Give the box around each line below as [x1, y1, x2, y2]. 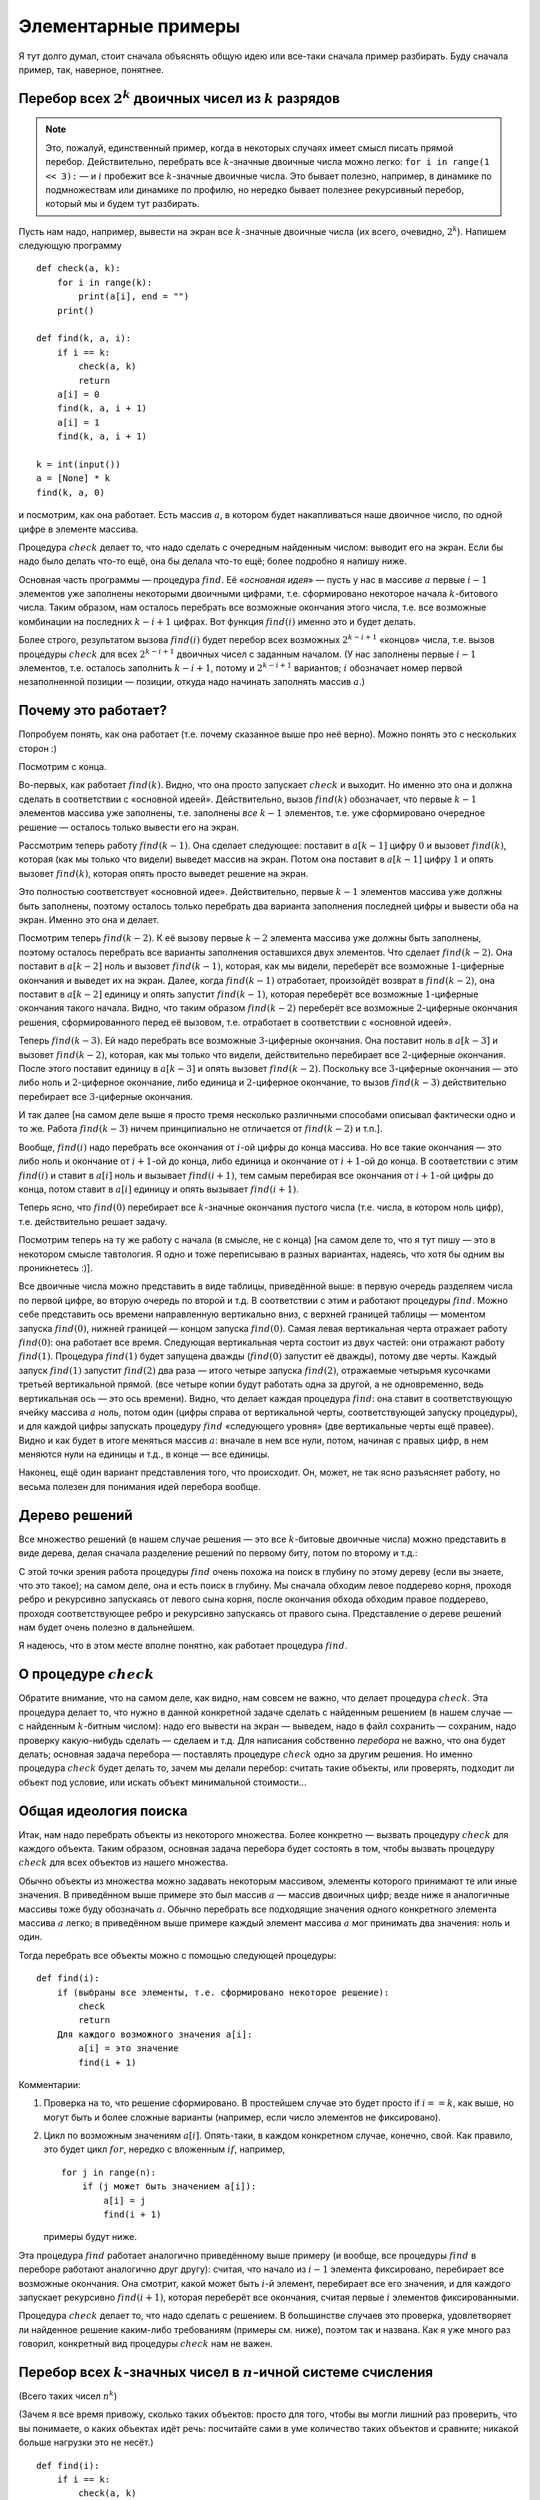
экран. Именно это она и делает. [18, 914, 160, 925]
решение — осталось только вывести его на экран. [18, 821, 240, 833]
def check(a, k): [36, 263, 121, 274]
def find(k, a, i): [36, 333, 132, 344]
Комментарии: [18, 2078, 81, 2090]
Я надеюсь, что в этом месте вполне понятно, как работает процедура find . [18, 1640, 348, 1652]
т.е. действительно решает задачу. [18, 1215, 168, 1227]
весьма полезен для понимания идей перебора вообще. [18, 1480, 261, 1492]
